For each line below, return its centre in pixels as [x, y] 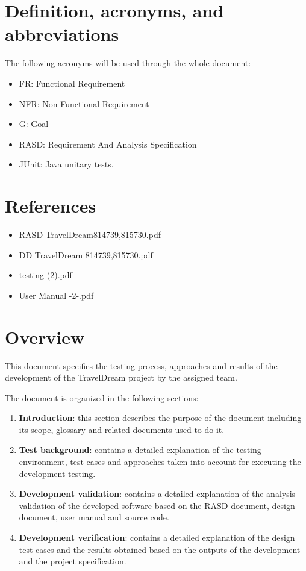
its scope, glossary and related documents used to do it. [122, 429]
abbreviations [62, 34]
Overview [45, 336]
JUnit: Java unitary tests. [66, 164]
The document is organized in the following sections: [102, 397]
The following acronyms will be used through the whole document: [128, 63]
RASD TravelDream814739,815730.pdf [90, 234]
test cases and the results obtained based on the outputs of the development [160, 549]
